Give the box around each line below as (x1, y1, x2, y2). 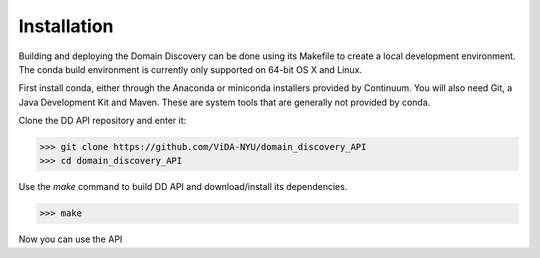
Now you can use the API (18, 233, 123, 245)
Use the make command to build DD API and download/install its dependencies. (18, 181, 348, 193)
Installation (18, 15, 114, 37)
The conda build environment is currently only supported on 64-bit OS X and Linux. (18, 63, 363, 75)
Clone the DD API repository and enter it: (18, 115, 187, 127)
